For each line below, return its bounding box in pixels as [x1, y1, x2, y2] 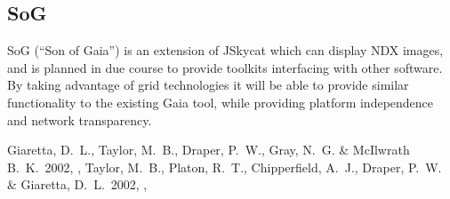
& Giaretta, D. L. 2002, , [7, 175, 148, 194]
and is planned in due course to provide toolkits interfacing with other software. [7, 58, 443, 76]
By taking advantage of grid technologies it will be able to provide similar [7, 76, 409, 94]
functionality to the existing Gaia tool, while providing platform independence [7, 92, 434, 111]
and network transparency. [7, 110, 152, 129]
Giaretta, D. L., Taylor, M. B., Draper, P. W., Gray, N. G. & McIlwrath [7, 140, 410, 159]
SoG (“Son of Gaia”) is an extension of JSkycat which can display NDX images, [7, 41, 444, 60]
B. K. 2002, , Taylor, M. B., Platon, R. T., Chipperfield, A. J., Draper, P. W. [7, 157, 442, 176]
